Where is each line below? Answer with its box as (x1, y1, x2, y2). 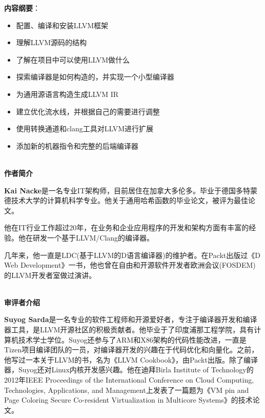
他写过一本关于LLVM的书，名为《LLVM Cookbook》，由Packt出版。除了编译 (4, 354, 258, 365)
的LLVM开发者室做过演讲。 (4, 269, 96, 280)
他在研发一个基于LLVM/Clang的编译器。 (18, 232, 154, 243)
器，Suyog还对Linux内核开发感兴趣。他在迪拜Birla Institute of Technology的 (4, 364, 254, 375)
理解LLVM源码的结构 (16, 37, 87, 48)
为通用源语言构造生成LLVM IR (16, 88, 119, 99)
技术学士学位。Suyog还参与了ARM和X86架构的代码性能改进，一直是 (18, 334, 247, 345)
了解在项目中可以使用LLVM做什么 (16, 54, 130, 65)
